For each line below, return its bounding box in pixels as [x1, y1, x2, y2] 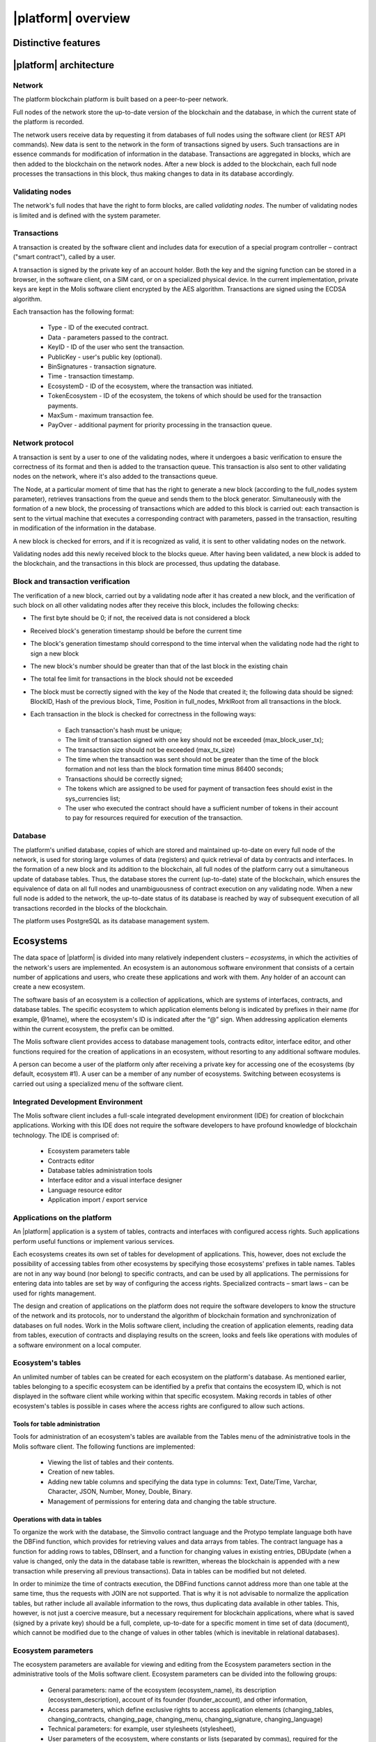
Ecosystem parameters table [47, 1147, 130, 1155]
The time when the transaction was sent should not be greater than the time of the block [65, 755, 320, 764]
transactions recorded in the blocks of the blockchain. [13, 904, 169, 912]
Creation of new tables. [47, 1467, 115, 1477]
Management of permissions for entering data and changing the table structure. [47, 1497, 277, 1505]
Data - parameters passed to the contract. [47, 333, 169, 341]
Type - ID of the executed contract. [47, 323, 149, 332]
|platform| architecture [13, 59, 115, 71]
